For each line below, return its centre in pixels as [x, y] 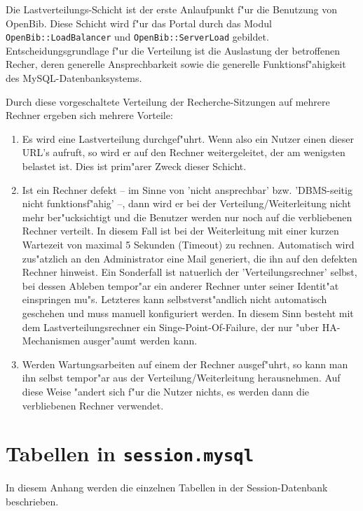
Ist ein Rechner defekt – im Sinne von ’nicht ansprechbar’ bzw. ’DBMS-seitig [187, 189]
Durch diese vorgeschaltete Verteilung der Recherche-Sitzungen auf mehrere [168, 101]
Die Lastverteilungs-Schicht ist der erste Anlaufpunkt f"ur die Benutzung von [171, 9]
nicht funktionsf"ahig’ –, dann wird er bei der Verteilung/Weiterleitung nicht [186, 203]
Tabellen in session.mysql [130, 453]
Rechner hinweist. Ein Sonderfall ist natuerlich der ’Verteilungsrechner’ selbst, [190, 272]
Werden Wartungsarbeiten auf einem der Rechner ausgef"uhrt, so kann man [185, 364]
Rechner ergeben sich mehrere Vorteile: [89, 115]
